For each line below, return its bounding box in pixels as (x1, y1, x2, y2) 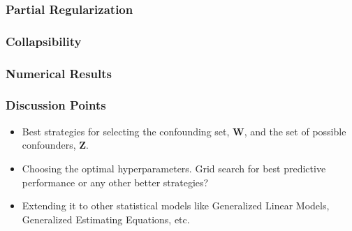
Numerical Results (6, 64, 112, 82)
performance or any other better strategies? (22, 174, 209, 189)
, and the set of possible (244, 124, 346, 138)
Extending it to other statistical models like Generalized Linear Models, (22, 198, 330, 213)
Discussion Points (6, 96, 106, 114)
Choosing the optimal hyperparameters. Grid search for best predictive (22, 161, 326, 175)
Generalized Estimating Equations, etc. (22, 211, 190, 226)
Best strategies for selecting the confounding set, (22, 124, 230, 138)
